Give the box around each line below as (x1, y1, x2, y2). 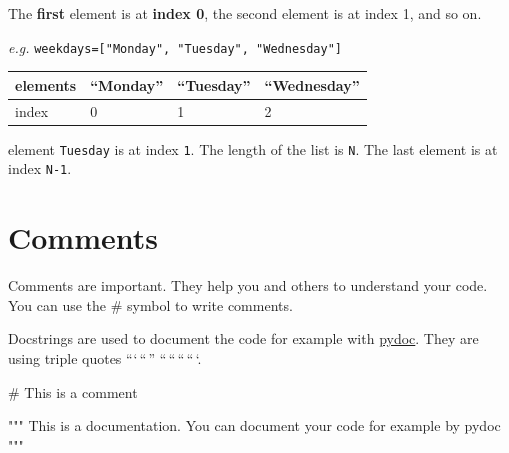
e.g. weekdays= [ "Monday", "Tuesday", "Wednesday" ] (8, 36, 343, 57)
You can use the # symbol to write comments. (8, 294, 293, 315)
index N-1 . (8, 158, 72, 179)
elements (15, 74, 77, 95)
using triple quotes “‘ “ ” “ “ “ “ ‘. (8, 347, 202, 368)
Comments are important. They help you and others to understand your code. (8, 275, 488, 296)
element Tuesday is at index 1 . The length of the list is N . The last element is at (8, 138, 498, 159)
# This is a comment (8, 381, 138, 402)
